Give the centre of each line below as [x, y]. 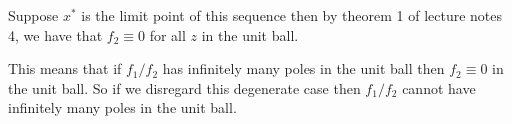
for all [167, 34]
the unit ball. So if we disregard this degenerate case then [184, 87]
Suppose [33, 15]
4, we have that [55, 34]
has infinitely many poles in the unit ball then [303, 68]
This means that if [65, 68]
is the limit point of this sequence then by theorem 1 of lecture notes [292, 15]
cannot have [439, 87]
